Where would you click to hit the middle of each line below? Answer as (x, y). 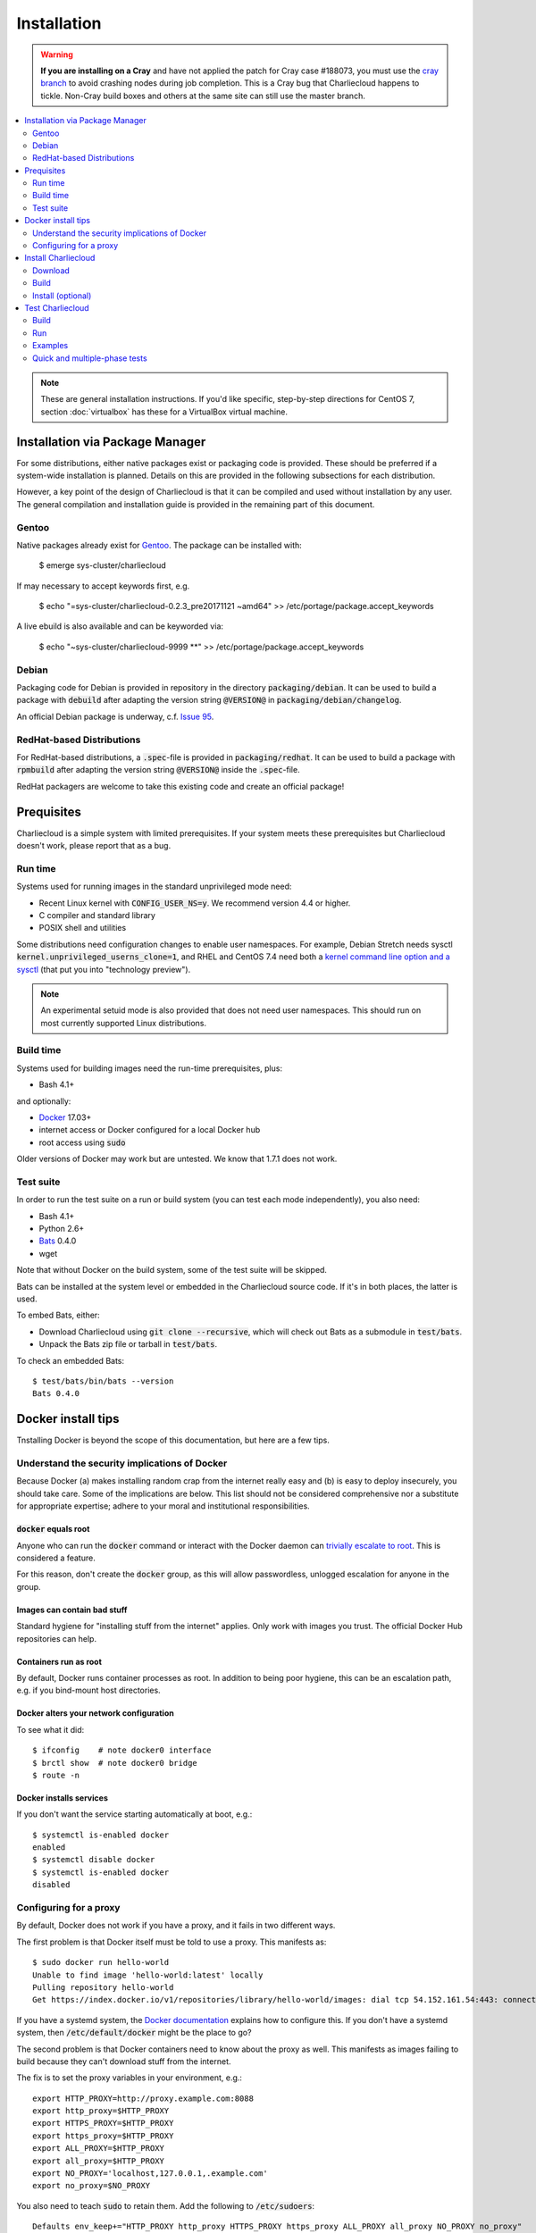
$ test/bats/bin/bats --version (103, 1381)
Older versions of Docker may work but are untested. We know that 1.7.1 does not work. (177, 1159)
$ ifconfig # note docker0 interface (122, 1750)
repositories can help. (57, 1638)
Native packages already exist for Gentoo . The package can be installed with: (159, 545)
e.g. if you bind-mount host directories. (88, 1690)
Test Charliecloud (57, 307)
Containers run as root (59, 1661)
